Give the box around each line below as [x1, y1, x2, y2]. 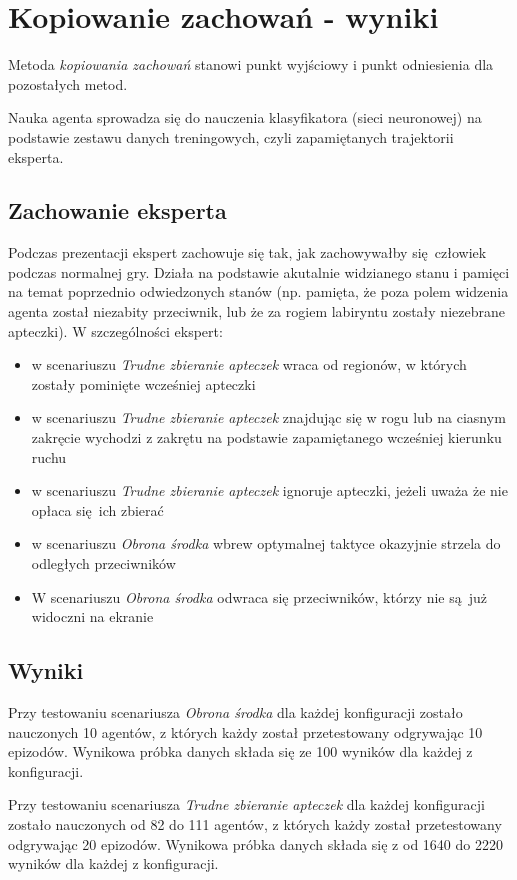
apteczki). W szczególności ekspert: [8, 320, 223, 341]
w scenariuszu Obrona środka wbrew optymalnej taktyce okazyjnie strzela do [31, 533, 501, 554]
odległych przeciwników [31, 553, 176, 574]
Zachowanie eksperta [8, 195, 227, 226]
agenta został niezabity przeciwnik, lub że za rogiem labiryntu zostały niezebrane [8, 301, 505, 322]
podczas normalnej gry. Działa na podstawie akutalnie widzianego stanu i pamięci [8, 261, 510, 282]
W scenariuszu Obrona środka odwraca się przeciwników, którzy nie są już [31, 586, 488, 607]
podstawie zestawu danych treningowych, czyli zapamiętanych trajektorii [8, 126, 454, 147]
